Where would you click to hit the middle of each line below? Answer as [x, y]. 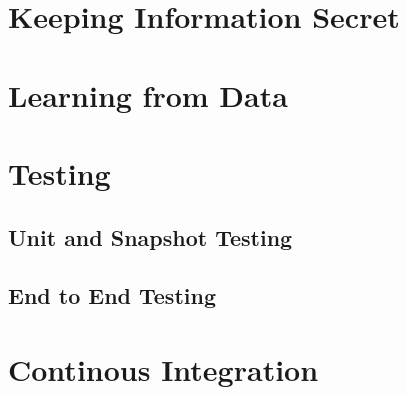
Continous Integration [163, 368]
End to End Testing [112, 295]
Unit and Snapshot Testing [150, 236]
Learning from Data [148, 94]
